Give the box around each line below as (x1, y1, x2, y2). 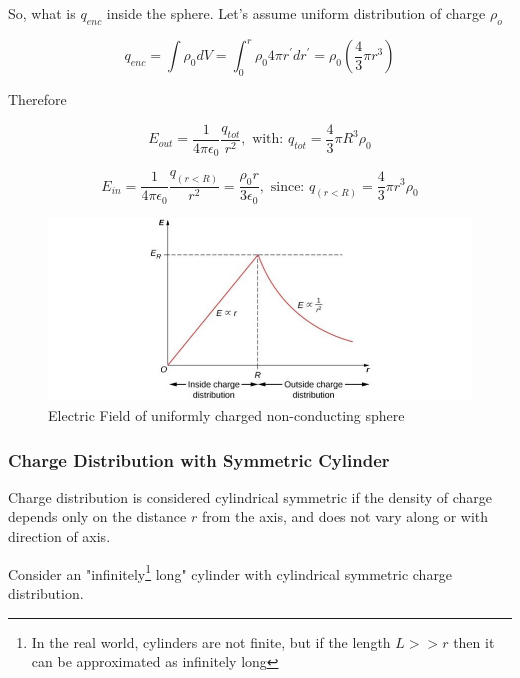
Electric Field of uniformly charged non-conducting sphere (48, 405, 405, 426)
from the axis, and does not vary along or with (201, 506, 489, 527)
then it (453, 631, 495, 652)
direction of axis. (8, 526, 111, 547)
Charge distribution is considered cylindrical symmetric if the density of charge (8, 486, 493, 507)
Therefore (8, 89, 67, 110)
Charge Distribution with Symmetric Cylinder (8, 447, 390, 472)
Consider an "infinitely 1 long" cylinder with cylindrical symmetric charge (8, 560, 453, 584)
